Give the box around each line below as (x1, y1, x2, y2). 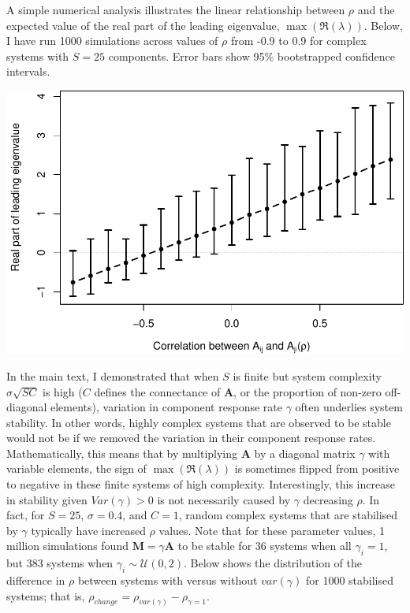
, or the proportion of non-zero (233, 383, 382, 399)
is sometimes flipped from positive (234, 460, 400, 477)
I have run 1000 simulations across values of (6, 32, 218, 49)
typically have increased (31, 522, 146, 538)
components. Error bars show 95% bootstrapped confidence (108, 47, 395, 64)
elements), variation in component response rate (50, 399, 282, 415)
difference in (6, 572, 65, 589)
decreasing (303, 491, 353, 507)
